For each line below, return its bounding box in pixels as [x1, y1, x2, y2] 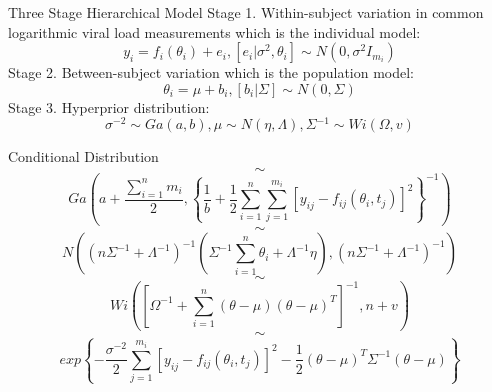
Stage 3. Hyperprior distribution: [8, 96, 210, 117]
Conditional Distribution [8, 146, 159, 167]
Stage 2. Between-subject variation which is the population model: [8, 62, 414, 83]
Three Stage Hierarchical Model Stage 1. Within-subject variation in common [8, 2, 484, 22]
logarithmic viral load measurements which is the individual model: [8, 21, 421, 42]
